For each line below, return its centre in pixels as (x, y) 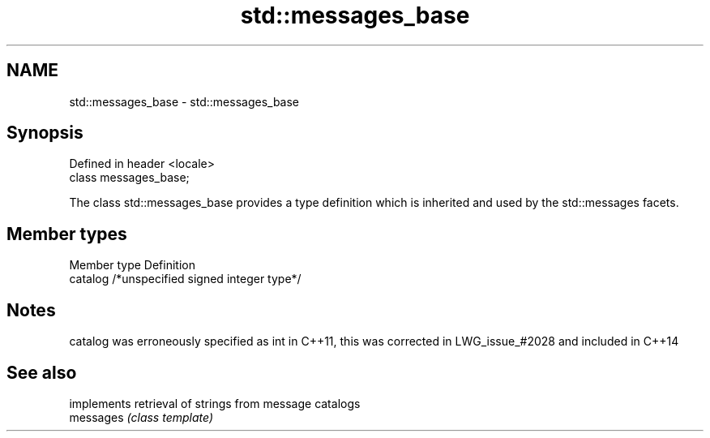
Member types (67, 234)
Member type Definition (132, 265)
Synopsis (45, 133)
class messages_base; (129, 178)
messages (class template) (141, 417)
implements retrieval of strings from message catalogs (215, 403)
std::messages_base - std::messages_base (184, 101)
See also (42, 372)
